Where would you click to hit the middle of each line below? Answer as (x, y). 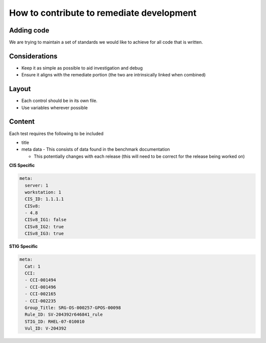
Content (22, 121)
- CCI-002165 (40, 294)
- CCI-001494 (40, 280)
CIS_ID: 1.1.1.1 (44, 199)
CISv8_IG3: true (44, 234)
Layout (20, 89)
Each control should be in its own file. (60, 101)
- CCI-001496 (40, 287)
